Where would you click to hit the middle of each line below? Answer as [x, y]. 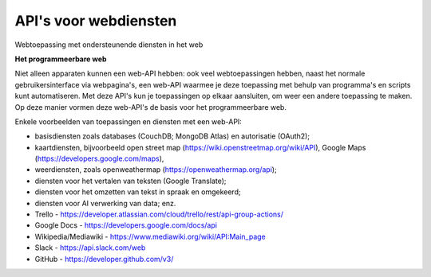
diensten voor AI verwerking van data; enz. [105, 203]
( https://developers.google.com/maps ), [99, 158]
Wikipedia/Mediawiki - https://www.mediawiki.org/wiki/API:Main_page [150, 236]
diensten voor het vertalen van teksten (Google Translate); [130, 181]
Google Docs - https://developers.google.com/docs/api [126, 225]
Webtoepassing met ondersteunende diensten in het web [109, 45]
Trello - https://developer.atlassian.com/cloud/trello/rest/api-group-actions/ [159, 214]
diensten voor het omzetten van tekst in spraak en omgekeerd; [138, 192]
